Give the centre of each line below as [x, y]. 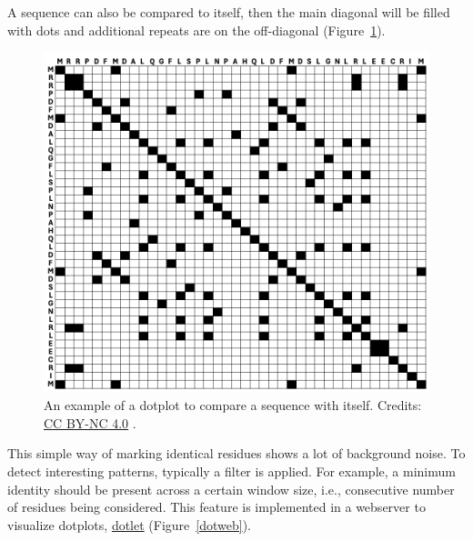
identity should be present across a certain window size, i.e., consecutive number [231, 489]
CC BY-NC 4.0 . [90, 422]
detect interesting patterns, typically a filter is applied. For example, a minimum [231, 471]
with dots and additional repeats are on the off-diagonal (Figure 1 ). [196, 30]
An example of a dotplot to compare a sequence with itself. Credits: [233, 405]
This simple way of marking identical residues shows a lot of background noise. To [236, 453]
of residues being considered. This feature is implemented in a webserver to [216, 507]
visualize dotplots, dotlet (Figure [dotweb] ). [130, 524]
